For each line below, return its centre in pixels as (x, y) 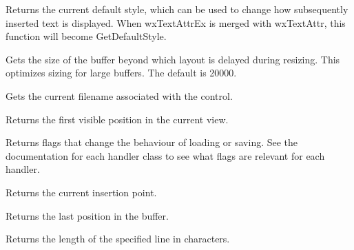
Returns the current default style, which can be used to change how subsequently (177, 9)
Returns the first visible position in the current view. (117, 119)
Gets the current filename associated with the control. (119, 95)
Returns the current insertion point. (81, 192)
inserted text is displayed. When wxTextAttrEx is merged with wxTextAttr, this (176, 22)
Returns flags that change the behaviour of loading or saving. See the (152, 142)
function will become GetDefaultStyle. (86, 36)
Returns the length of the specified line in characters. (118, 239)
